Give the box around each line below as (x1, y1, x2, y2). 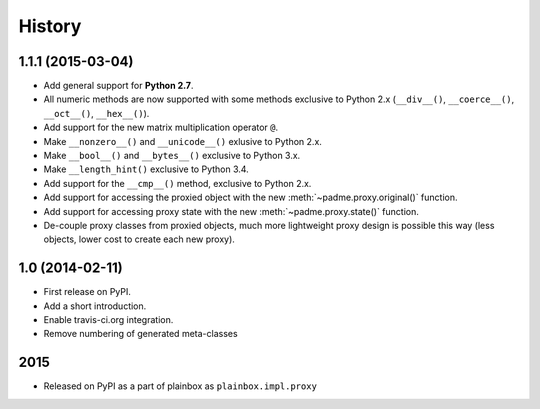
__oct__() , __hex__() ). (43, 107, 150, 119)
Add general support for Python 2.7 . (43, 80, 194, 92)
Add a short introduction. (43, 300, 147, 312)
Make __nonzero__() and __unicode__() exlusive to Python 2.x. (43, 135, 322, 147)
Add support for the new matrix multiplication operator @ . (43, 121, 279, 134)
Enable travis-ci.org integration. (43, 314, 174, 326)
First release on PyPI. (43, 286, 132, 298)
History (18, 15, 82, 37)
